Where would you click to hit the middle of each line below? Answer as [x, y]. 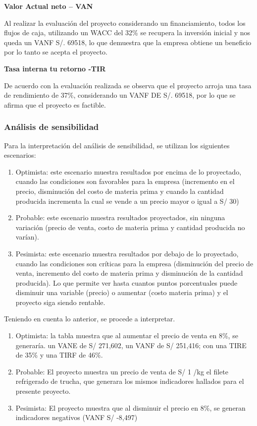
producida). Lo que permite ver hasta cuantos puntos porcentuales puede [127, 282]
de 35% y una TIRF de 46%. [59, 355]
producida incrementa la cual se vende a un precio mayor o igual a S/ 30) [127, 201]
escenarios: [20, 155]
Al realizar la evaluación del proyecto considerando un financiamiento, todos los [125, 23]
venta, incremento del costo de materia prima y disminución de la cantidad [129, 273]
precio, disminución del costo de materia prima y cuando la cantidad [120, 191]
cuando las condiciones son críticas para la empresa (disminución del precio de [134, 263]
